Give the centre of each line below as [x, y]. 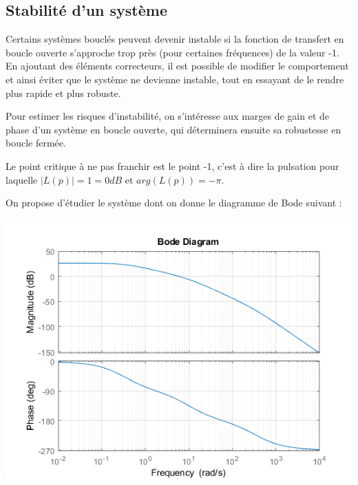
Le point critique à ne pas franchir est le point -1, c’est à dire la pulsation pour [172, 165]
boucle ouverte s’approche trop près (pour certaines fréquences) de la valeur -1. [172, 52]
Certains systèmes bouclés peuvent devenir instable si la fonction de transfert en [175, 39]
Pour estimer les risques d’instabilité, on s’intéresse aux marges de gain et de [168, 116]
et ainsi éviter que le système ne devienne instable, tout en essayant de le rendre [175, 79]
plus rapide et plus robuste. [63, 93]
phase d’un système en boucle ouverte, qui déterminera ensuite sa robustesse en [173, 129]
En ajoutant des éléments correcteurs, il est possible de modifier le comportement [177, 66]
